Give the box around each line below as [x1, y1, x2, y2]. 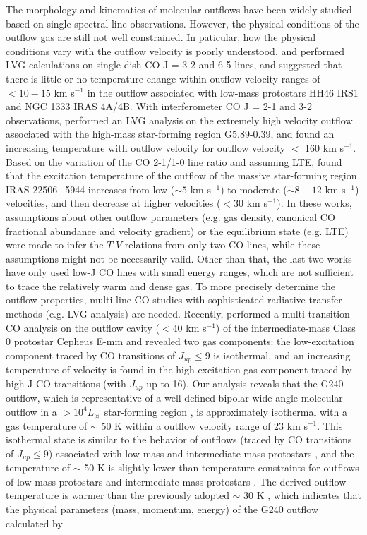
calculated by [6, 515, 63, 530]
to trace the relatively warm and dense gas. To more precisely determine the [6, 278, 336, 293]
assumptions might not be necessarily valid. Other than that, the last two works [6, 251, 352, 265]
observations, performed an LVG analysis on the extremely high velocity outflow [6, 112, 353, 127]
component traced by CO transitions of [6, 347, 176, 362]
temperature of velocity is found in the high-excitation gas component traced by [6, 362, 352, 377]
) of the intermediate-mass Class [215, 320, 356, 335]
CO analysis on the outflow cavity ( [6, 320, 160, 335]
